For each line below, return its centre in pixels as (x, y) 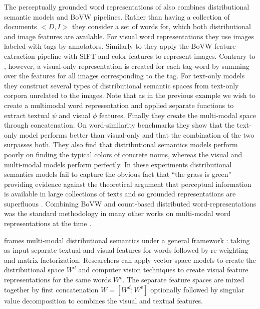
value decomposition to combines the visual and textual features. (104, 300)
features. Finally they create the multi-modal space (177, 115)
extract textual (27, 115)
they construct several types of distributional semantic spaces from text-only (121, 85)
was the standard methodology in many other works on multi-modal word (117, 213)
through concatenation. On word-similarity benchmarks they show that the (119, 125)
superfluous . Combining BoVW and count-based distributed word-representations (130, 203)
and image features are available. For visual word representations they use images (129, 36)
